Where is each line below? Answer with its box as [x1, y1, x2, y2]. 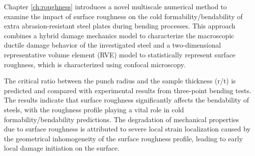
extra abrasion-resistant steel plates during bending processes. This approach [4, 21, 236, 31]
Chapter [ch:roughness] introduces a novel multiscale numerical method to [4, 1, 227, 11]
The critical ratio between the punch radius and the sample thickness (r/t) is [4, 76, 236, 86]
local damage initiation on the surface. [4, 143, 120, 153]
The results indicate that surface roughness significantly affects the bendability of [4, 95, 249, 105]
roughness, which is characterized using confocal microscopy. [4, 59, 186, 69]
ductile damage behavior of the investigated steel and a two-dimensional [4, 40, 221, 50]
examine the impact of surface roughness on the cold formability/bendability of [4, 11, 243, 21]
